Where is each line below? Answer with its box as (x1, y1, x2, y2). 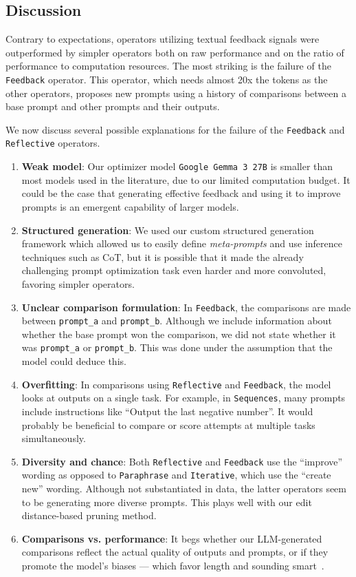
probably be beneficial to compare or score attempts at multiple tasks (21, 417, 315, 432)
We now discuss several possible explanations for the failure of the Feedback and (5, 122, 345, 136)
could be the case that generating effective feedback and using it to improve (21, 186, 341, 200)
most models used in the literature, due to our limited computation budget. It (21, 172, 351, 187)
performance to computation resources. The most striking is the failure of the (5, 59, 331, 73)
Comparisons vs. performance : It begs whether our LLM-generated (21, 531, 322, 545)
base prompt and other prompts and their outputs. (5, 99, 220, 114)
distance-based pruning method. (21, 508, 157, 523)
